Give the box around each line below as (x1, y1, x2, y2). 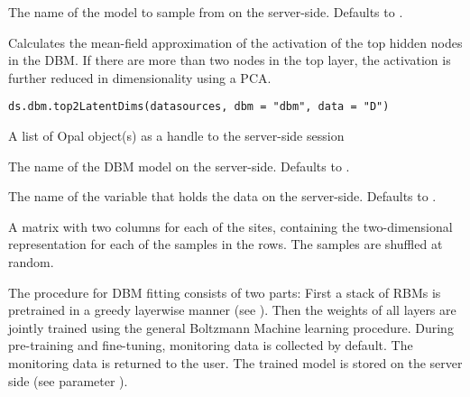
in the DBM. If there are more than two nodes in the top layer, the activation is (8, 51, 451, 69)
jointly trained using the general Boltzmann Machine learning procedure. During (8, 318, 454, 337)
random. (8, 253, 54, 271)
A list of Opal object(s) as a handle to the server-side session (8, 126, 345, 145)
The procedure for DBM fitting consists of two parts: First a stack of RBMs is (8, 282, 441, 301)
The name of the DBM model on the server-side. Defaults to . (8, 156, 350, 175)
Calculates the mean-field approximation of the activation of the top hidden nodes (8, 32, 463, 51)
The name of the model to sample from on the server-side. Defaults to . (8, 3, 403, 21)
